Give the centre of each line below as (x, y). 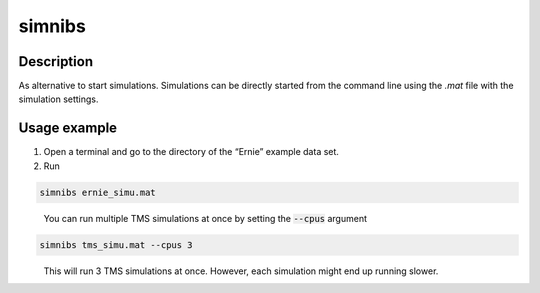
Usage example (68, 128)
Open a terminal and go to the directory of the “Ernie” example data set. (191, 152)
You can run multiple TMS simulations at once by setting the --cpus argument (205, 218)
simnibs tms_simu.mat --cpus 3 (116, 244)
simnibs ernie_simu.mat (98, 192)
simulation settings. (58, 99)
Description (56, 61)
